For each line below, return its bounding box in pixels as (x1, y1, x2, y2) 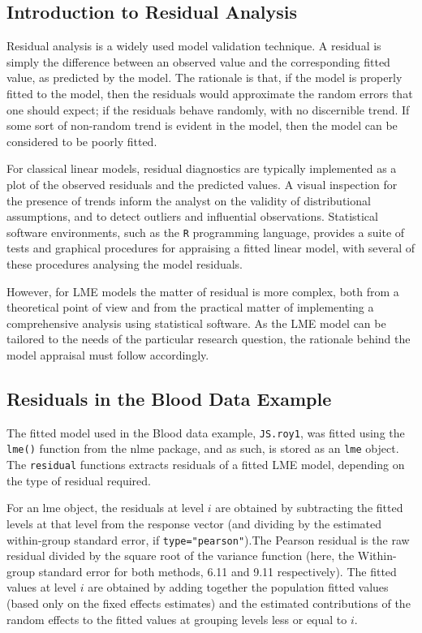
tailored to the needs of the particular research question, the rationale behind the (6, 330, 411, 347)
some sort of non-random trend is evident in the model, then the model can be (6, 117, 398, 134)
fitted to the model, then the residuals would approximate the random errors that (6, 84, 413, 101)
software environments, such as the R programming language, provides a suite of (6, 223, 405, 240)
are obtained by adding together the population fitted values (88, 579, 389, 596)
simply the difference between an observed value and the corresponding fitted (6, 53, 390, 70)
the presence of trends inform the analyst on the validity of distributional (6, 192, 371, 209)
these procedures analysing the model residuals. (6, 255, 243, 272)
